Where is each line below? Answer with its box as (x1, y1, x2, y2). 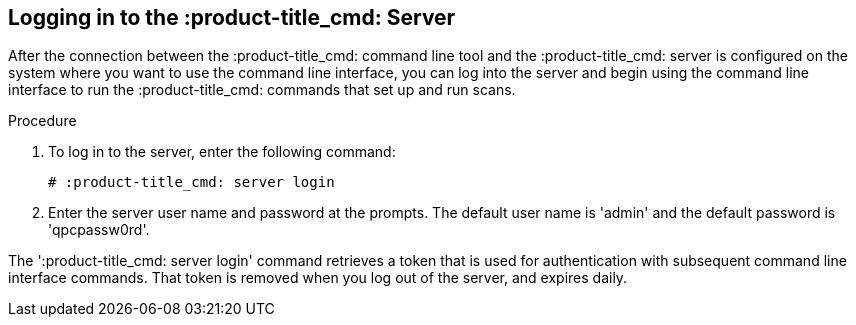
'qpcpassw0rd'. (48, 221, 150, 239)
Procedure (8, 112, 77, 130)
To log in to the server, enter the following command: (48, 143, 396, 161)
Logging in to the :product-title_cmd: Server (8, 5, 456, 30)
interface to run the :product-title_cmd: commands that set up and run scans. (8, 81, 516, 99)
